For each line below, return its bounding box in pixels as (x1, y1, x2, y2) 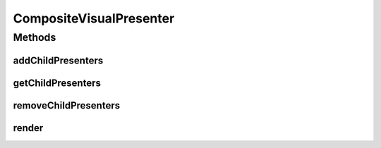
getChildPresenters (13, 77, 102, 89)
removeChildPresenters (13, 99, 120, 111)
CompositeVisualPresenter (13, 11, 175, 26)
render (13, 122, 44, 134)
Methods (13, 31, 56, 44)
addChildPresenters (13, 54, 104, 66)
